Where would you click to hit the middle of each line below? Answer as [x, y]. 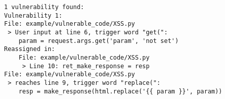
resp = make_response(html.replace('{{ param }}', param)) [120, 91]
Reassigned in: [30, 49]
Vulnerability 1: [33, 15]
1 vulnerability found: [44, 7]
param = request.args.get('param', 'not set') [99, 41]
